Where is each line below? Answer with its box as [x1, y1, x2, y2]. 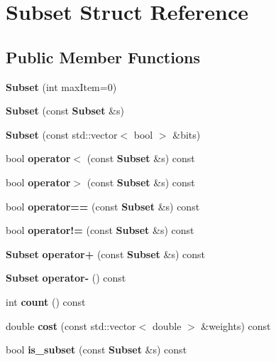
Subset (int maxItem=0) [6, 79, 117, 94]
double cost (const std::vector [6, 318, 136, 333]
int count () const [6, 294, 86, 309]
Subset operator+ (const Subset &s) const [6, 246, 205, 261]
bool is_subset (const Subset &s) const [6, 342, 187, 357]
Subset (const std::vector [6, 127, 118, 142]
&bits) [172, 127, 201, 142]
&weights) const [201, 318, 271, 333]
